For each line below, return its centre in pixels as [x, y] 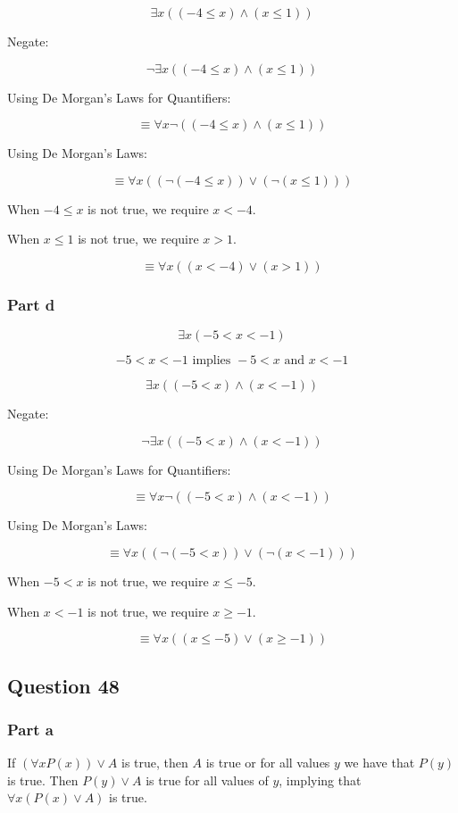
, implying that [320, 780]
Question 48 [63, 685]
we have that [379, 763]
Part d [31, 304]
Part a [30, 729]
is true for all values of [207, 780]
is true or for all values [268, 763]
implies [212, 361]
